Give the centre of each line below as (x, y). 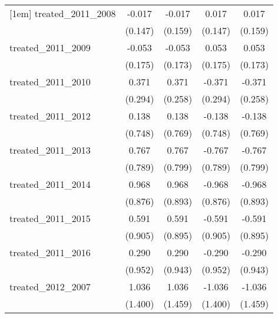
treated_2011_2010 (50, 82)
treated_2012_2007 (50, 286)
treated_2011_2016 (50, 252)
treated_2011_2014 (50, 184)
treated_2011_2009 (50, 47)
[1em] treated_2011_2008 (63, 13)
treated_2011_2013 (50, 150)
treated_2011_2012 (50, 116)
